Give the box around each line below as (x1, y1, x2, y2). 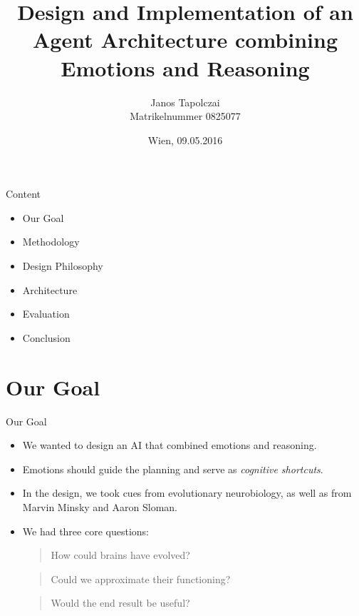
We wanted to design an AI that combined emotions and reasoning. (22, 438, 317, 453)
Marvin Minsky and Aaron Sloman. (22, 499, 178, 514)
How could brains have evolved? (51, 547, 190, 562)
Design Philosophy (22, 258, 103, 273)
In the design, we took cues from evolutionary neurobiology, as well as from (22, 485, 352, 500)
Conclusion (22, 330, 71, 345)
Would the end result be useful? (51, 595, 190, 610)
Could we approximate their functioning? (51, 571, 231, 586)
